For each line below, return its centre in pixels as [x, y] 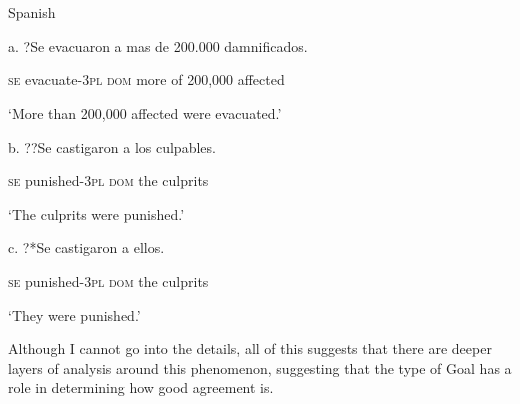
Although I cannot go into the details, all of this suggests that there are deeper [250, 348]
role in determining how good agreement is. [141, 387]
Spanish [32, 12]
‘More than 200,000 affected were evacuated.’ [145, 112]
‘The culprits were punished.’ [96, 213]
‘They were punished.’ [74, 314]
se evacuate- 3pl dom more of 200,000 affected [146, 79]
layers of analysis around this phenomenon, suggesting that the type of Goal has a [260, 367]
